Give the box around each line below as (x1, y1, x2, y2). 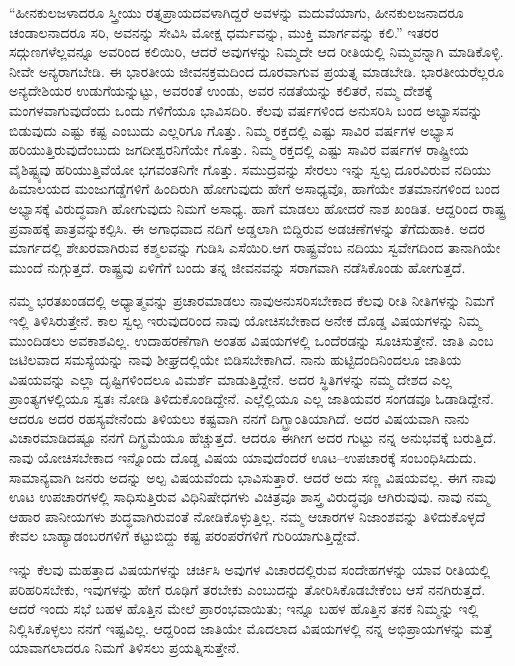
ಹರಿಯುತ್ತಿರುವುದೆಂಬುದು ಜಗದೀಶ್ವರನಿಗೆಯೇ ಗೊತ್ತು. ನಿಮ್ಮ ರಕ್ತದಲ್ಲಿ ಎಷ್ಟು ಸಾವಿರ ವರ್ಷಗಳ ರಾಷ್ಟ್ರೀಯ (9, 139, 469, 160)
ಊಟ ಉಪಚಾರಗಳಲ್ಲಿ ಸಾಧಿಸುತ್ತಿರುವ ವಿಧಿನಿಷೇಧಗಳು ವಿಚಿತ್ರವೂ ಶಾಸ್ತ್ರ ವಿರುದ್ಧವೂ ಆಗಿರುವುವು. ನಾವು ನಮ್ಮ (9, 486, 490, 507)
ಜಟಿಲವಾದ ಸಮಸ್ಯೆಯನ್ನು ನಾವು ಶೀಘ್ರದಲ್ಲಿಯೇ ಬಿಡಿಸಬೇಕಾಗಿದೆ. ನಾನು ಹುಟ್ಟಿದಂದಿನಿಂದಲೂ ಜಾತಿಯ (9, 349, 462, 370)
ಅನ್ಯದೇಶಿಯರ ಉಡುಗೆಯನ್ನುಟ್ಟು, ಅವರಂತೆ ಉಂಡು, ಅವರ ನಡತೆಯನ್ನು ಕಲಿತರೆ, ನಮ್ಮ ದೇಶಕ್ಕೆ (9, 80, 433, 101)
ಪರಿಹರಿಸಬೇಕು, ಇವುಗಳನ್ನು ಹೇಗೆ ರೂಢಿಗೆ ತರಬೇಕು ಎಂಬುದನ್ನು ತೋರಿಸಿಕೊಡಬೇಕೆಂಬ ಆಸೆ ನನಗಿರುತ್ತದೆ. (9, 578, 486, 599)
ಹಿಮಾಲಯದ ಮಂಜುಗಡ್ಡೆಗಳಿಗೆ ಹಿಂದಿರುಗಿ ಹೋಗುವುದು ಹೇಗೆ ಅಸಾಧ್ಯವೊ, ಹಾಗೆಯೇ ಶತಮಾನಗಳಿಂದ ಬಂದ (9, 178, 500, 199)
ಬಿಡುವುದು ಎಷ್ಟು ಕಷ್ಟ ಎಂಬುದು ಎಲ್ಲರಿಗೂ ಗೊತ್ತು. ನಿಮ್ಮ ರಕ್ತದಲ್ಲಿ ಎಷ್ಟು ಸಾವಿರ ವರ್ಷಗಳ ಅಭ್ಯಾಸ (9, 119, 454, 140)
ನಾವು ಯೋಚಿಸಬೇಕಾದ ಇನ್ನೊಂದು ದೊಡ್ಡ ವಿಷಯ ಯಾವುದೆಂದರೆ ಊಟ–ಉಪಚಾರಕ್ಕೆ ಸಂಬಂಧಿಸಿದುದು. (9, 447, 477, 468)
